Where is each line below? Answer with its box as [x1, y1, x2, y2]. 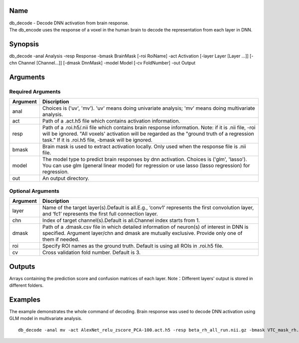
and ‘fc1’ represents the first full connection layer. [42, 210, 158, 217]
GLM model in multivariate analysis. [9, 316, 82, 322]
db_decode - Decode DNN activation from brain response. [9, 20, 129, 26]
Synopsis [9, 40, 39, 48]
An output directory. [42, 175, 90, 182]
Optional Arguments [9, 187, 60, 194]
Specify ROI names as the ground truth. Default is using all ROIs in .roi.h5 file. [42, 242, 224, 249]
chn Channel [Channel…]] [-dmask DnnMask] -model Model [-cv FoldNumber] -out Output [9, 60, 196, 66]
